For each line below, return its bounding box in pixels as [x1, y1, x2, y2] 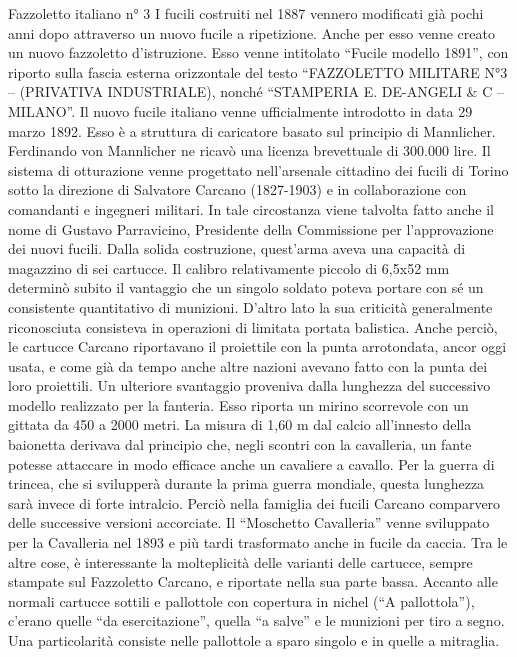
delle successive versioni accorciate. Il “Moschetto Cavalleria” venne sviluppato [8, 512, 490, 533]
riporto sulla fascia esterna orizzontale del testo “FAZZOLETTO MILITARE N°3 [8, 61, 508, 82]
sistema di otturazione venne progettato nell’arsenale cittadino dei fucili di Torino [8, 159, 509, 180]
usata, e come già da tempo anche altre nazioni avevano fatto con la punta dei [8, 355, 488, 376]
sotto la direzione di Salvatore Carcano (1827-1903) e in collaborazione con [8, 179, 467, 200]
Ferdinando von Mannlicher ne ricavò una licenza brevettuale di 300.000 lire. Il [8, 140, 491, 161]
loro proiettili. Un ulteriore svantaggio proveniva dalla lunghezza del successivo [8, 375, 491, 396]
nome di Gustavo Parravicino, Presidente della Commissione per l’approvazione [8, 218, 494, 239]
